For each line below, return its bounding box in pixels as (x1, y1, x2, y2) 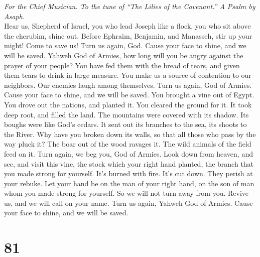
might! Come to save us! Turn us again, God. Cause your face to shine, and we (4, 40, 246, 51)
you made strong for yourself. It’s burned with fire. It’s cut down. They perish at (4, 168, 253, 179)
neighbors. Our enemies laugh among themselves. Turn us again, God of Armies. (4, 79, 252, 90)
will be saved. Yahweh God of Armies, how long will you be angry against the (4, 50, 243, 60)
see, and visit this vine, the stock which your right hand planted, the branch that (4, 158, 254, 169)
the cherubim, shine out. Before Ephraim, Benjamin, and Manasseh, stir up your (4, 30, 252, 41)
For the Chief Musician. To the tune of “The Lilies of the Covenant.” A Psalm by (4, 1, 255, 11)
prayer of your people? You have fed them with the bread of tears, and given (4, 60, 240, 70)
